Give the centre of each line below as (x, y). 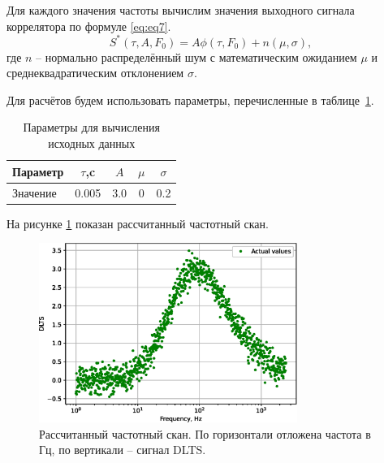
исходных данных (92, 143)
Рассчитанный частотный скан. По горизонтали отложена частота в (205, 433)
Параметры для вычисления (91, 127)
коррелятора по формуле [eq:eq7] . (89, 26)
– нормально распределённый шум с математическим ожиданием (196, 56)
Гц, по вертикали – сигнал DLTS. (123, 450)
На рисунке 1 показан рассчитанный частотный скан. (138, 223)
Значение (35, 192)
